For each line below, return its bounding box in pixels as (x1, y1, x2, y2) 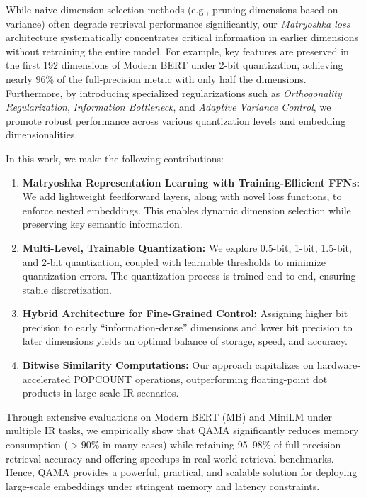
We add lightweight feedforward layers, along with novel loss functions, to (22, 189, 342, 204)
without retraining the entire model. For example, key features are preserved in (6, 43, 349, 58)
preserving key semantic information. (22, 216, 183, 231)
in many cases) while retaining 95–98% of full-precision (102, 437, 341, 452)
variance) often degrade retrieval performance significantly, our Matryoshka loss (6, 16, 350, 31)
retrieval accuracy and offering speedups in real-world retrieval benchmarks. (6, 450, 334, 465)
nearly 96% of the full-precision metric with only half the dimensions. (6, 71, 307, 86)
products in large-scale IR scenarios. (22, 385, 179, 400)
